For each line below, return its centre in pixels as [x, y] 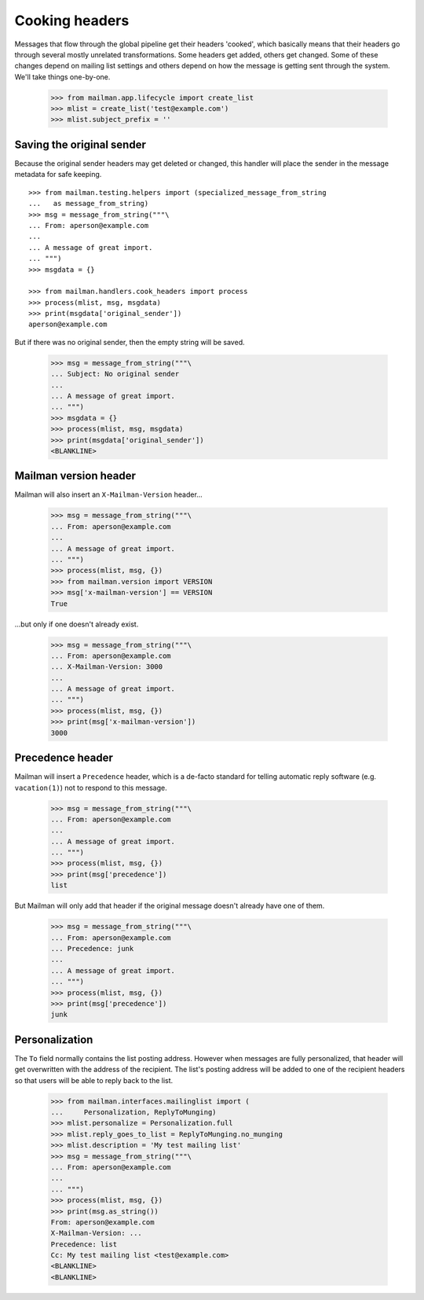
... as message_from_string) [89, 204]
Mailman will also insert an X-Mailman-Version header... [109, 494]
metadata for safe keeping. [58, 174]
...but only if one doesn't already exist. [77, 624]
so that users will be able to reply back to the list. [94, 1080]
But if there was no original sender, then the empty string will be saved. [130, 342]
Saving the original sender [80, 144]
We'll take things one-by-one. [62, 77]
